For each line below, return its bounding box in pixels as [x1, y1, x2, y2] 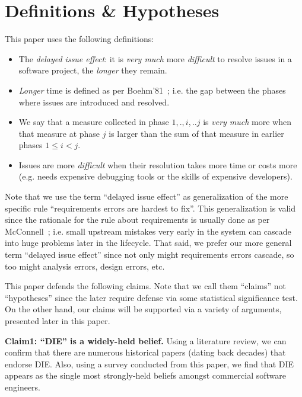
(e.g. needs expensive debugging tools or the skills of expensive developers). [18, 170, 293, 183]
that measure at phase [18, 127, 100, 139]
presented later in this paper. [5, 315, 110, 326]
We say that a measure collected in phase [18, 116, 169, 128]
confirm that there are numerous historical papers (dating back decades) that [5, 346, 286, 358]
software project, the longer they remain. [18, 64, 167, 76]
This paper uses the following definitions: [5, 33, 154, 45]
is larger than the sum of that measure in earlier [109, 127, 284, 139]
